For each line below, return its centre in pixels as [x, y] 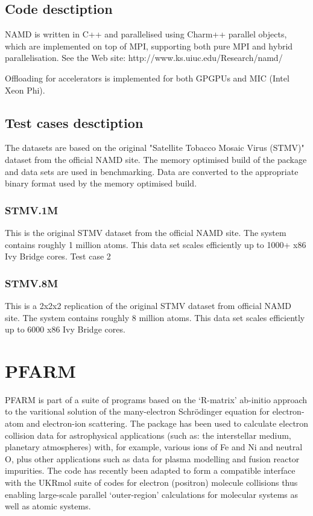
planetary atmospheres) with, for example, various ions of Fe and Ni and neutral [154, 447]
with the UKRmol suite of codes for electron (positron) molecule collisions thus [151, 483]
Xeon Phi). [25, 90]
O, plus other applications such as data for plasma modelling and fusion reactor [152, 458]
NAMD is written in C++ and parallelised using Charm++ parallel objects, [146, 34]
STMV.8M [32, 283]
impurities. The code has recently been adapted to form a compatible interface [150, 470]
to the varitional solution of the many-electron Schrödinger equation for [137, 411]
